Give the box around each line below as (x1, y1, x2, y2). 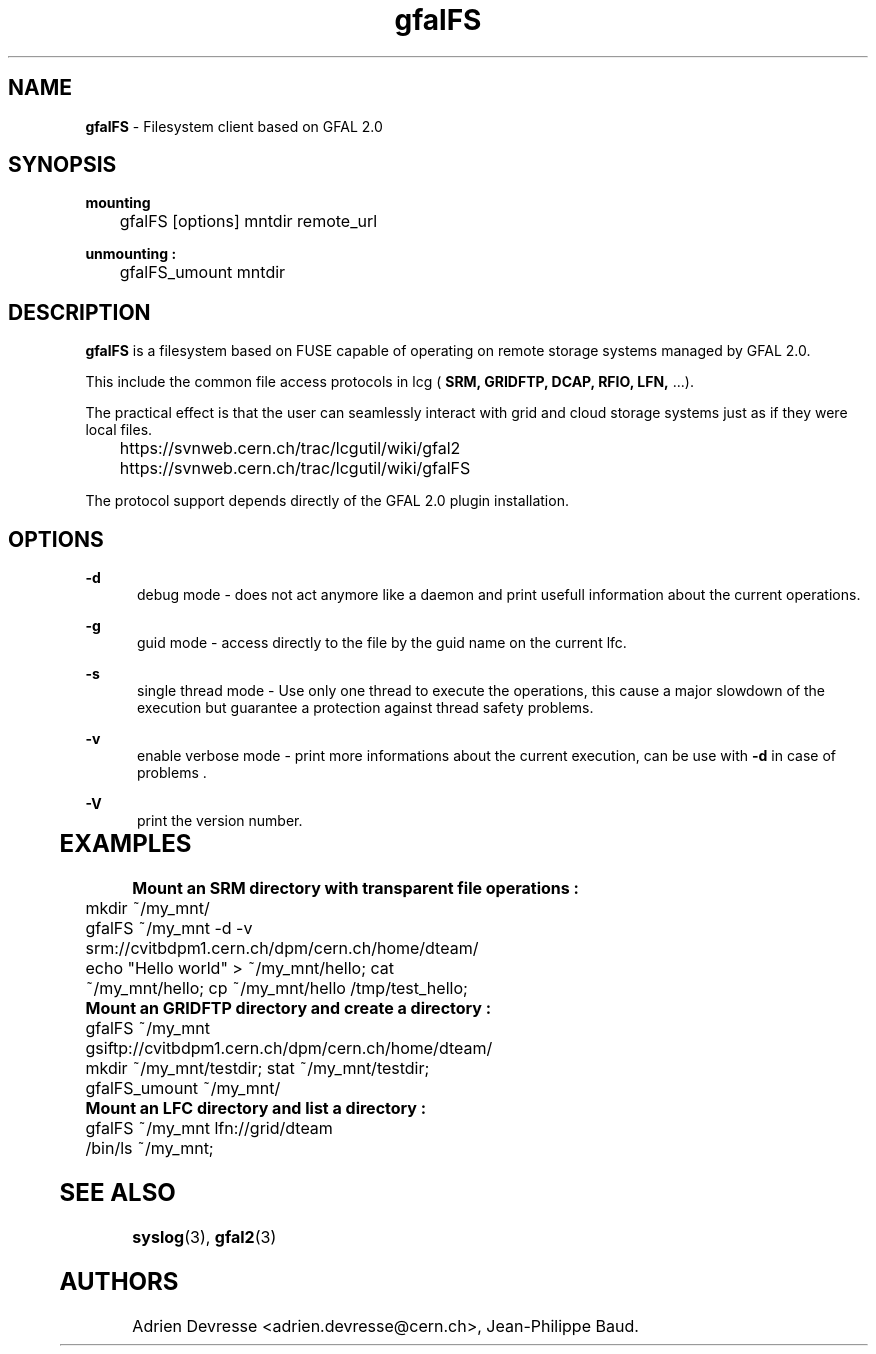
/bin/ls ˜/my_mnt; (85, 1138, 214, 1159)
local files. (85, 421, 153, 439)
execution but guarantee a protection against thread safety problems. (137, 699, 594, 717)
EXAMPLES (59, 829, 192, 859)
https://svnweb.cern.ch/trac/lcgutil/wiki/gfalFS (119, 458, 471, 479)
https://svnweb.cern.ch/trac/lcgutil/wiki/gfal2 (119, 438, 461, 459)
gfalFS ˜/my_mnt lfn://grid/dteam (85, 1118, 333, 1139)
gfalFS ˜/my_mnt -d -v (85, 918, 253, 939)
